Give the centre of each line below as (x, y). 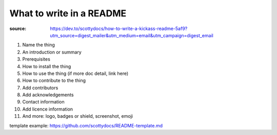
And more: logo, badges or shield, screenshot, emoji (78, 116)
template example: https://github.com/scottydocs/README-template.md (86, 125)
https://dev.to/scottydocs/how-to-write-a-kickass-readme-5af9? (119, 29)
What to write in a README (68, 13)
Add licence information (48, 109)
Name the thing (38, 45)
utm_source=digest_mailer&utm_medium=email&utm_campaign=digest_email (132, 35)
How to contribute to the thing (54, 80)
